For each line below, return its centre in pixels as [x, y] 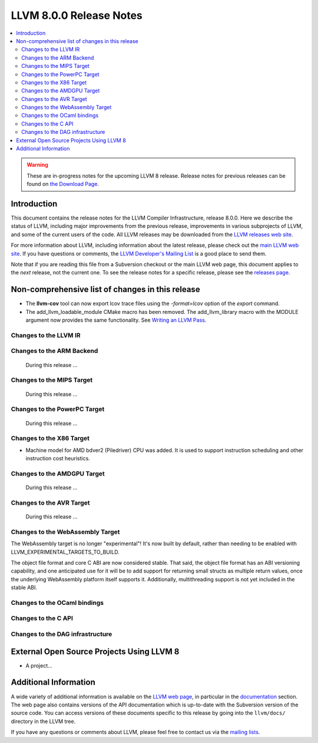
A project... [39, 665]
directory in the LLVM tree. [43, 721]
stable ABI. [24, 588]
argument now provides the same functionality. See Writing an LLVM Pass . [116, 320]
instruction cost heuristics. [58, 459]
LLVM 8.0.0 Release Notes [77, 15]
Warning [37, 165]
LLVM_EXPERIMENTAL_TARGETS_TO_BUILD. [65, 552]
